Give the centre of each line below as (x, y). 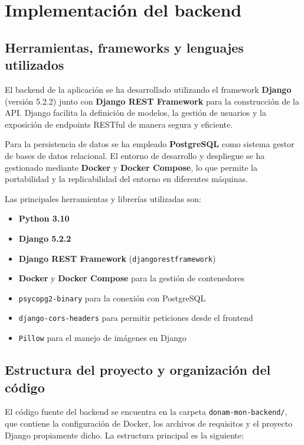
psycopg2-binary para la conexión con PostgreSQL (112, 298)
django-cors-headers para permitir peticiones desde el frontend (136, 318)
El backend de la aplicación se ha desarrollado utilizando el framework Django (148, 89)
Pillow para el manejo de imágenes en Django (102, 338)
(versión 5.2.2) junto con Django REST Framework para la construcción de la (152, 101)
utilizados (35, 65)
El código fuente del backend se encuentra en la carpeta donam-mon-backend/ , (146, 412)
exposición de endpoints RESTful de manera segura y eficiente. (119, 124)
